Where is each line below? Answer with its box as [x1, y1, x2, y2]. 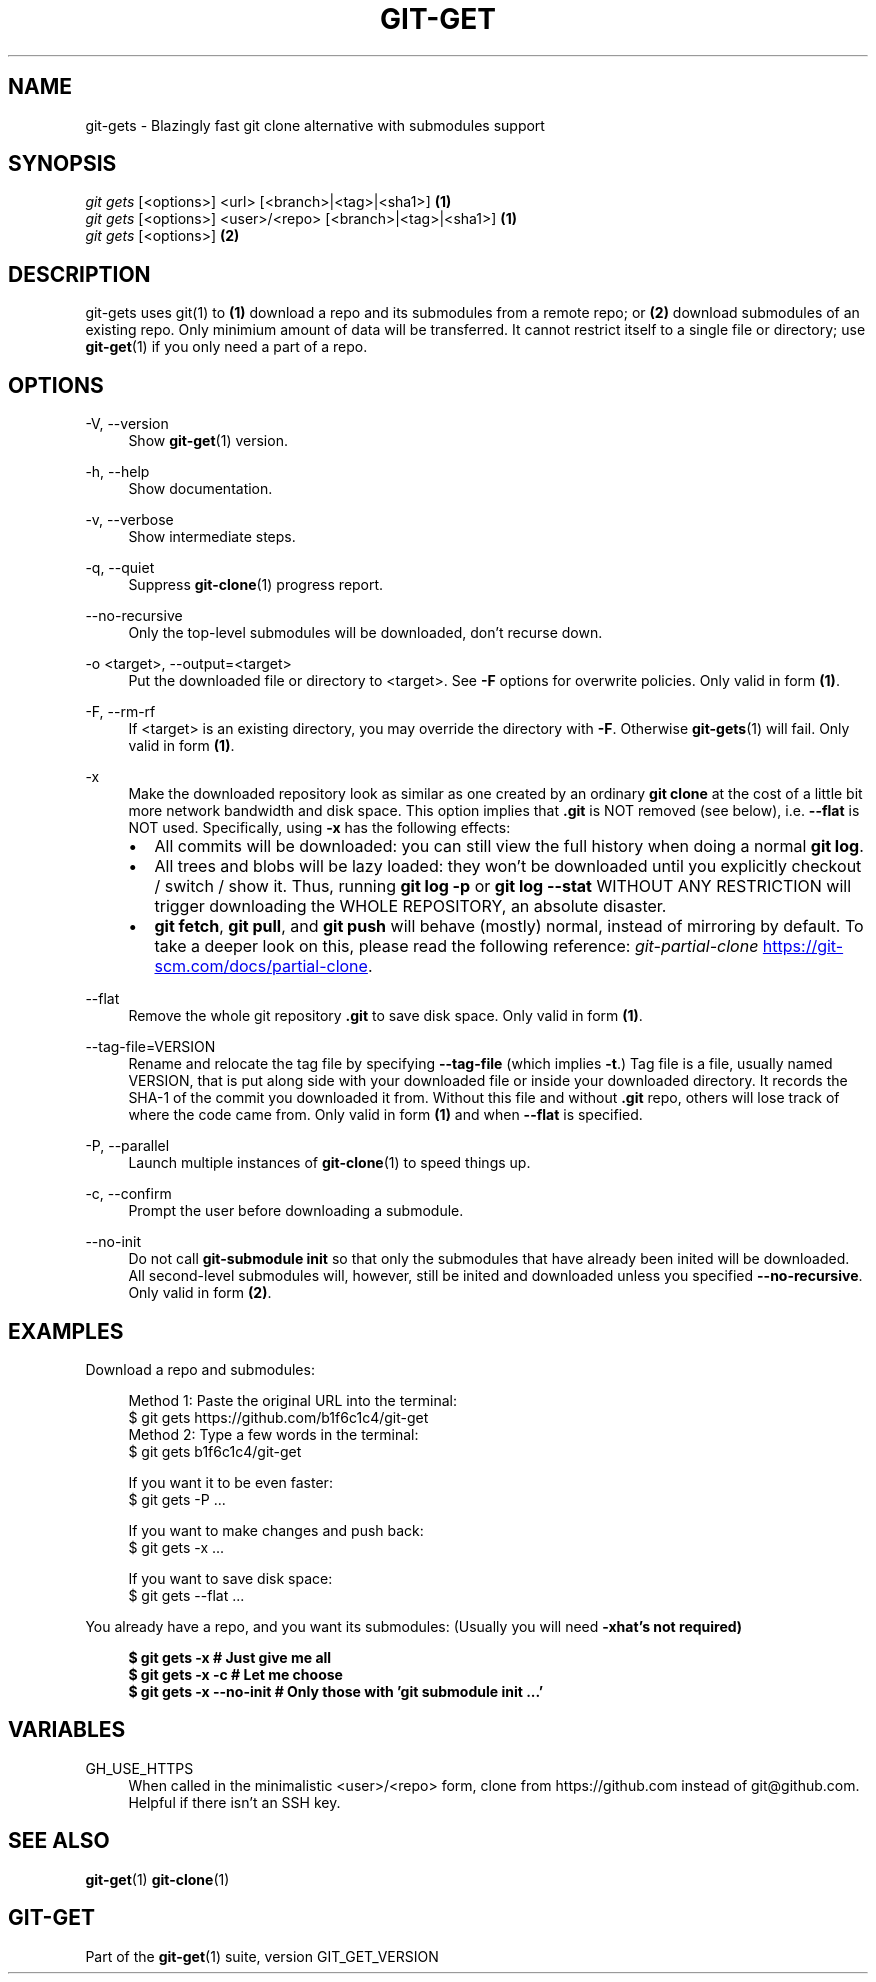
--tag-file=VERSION [85, 1038, 216, 1056]
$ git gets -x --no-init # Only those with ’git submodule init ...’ [128, 1682, 544, 1700]
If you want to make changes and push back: [128, 1521, 424, 1539]
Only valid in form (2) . [128, 1284, 272, 1302]
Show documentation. [128, 480, 273, 498]
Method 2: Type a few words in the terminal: [128, 1425, 419, 1443]
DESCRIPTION [8, 261, 151, 287]
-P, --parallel [85, 1137, 170, 1155]
